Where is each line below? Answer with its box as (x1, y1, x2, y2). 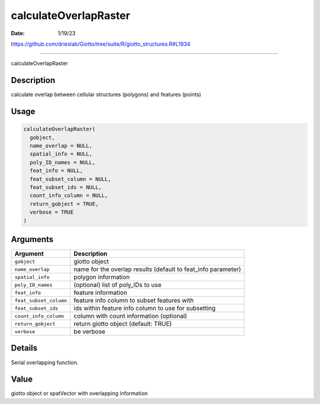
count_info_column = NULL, (30, 192, 108, 199)
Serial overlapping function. (11, 359, 79, 366)
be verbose (73, 327, 106, 336)
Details (11, 343, 38, 353)
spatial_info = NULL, (30, 151, 93, 157)
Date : (11, 30, 25, 37)
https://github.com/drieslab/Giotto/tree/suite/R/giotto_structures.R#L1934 (11, 40, 191, 47)
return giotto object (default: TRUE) (73, 320, 172, 328)
